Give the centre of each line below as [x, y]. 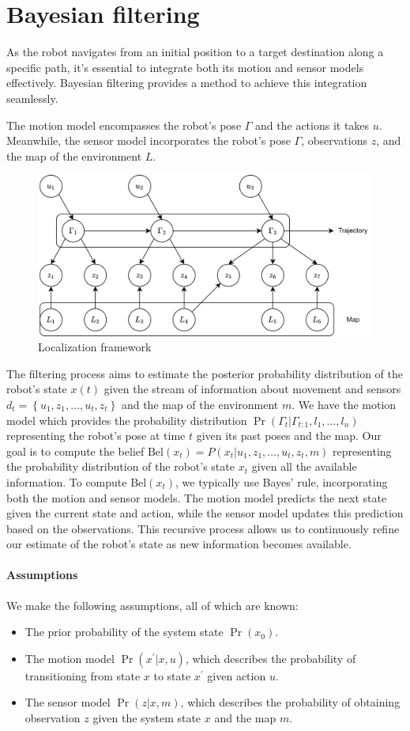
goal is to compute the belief [75, 451]
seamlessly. [32, 98]
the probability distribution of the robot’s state [120, 466]
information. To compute [67, 481]
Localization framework [95, 347]
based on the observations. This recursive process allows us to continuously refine [203, 528]
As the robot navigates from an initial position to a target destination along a [195, 52]
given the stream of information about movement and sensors [252, 389]
